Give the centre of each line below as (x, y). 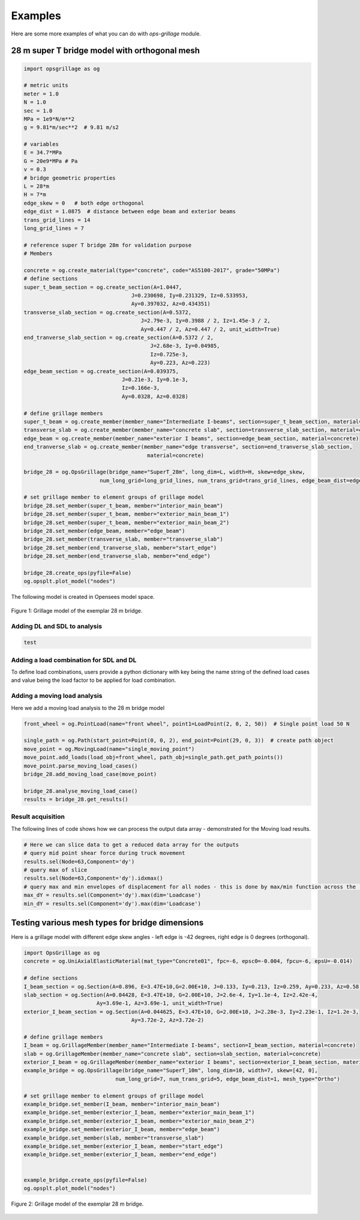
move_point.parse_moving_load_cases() (81, 766)
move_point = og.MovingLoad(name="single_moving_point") (109, 749)
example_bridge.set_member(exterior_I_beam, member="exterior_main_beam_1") (139, 1112)
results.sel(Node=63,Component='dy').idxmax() (93, 878)
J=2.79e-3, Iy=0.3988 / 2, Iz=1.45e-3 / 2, (206, 321)
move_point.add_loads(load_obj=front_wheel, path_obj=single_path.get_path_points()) (153, 757)
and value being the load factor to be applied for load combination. (94, 680)
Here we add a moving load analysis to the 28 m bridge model (88, 708)
